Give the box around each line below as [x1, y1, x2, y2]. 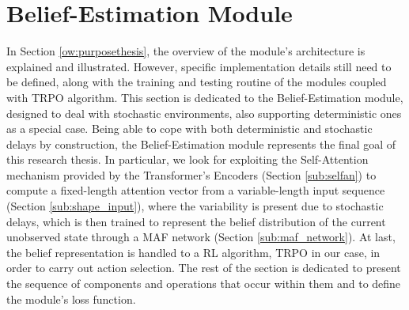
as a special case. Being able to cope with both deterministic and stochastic [6, 120, 373, 137]
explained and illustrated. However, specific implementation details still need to [6, 58, 392, 74]
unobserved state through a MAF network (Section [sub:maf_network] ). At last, [6, 229, 396, 245]
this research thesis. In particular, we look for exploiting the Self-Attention [6, 151, 369, 168]
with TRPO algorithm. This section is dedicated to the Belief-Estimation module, [6, 89, 403, 105]
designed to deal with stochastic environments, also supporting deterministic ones [6, 104, 402, 121]
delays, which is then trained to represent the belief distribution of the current [6, 213, 386, 229]
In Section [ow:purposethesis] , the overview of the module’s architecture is [6, 43, 365, 59]
